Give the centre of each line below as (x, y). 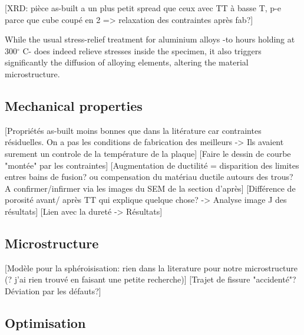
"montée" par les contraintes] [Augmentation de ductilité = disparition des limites (152, 165)
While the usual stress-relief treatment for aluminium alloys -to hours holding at (150, 39)
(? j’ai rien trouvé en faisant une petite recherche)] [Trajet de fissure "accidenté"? (151, 279)
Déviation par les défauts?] (53, 290)
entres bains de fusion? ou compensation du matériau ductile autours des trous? (149, 177)
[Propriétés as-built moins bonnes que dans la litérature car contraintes (133, 130)
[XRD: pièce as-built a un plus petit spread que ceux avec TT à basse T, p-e (143, 8)
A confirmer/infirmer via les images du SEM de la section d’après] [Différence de (150, 188)
